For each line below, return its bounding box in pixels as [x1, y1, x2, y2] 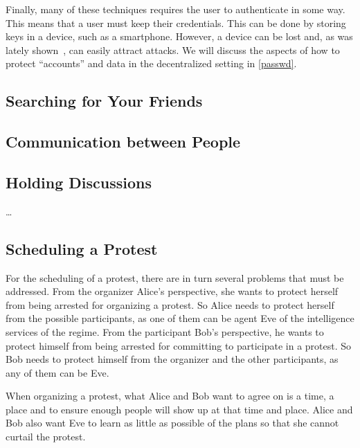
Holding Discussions [6, 171, 152, 192]
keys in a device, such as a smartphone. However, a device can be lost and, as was [6, 29, 353, 44]
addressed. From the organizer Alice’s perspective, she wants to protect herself [6, 284, 339, 298]
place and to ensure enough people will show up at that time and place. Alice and [6, 402, 353, 416]
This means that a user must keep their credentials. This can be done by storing [6, 15, 346, 30]
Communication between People [6, 131, 241, 152]
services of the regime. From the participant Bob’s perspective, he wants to [6, 324, 324, 339]
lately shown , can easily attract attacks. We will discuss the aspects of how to [6, 42, 340, 57]
